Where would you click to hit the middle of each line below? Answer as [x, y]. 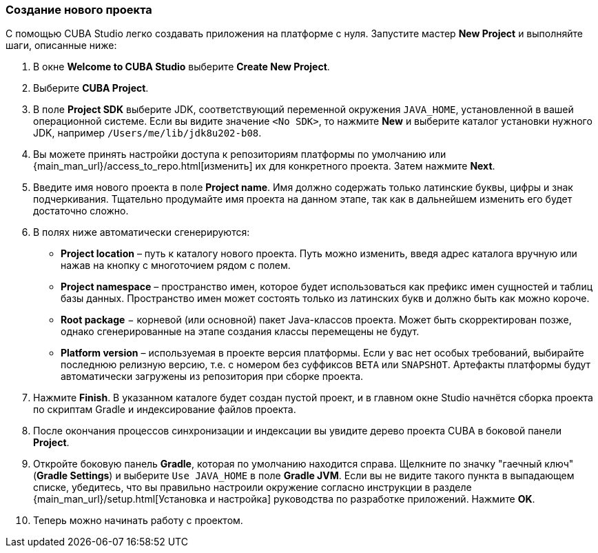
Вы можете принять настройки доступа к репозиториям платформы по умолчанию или [240, 154]
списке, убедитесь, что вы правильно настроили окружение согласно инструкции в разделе [252, 487]
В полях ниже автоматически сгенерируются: [142, 232]
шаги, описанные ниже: [61, 46]
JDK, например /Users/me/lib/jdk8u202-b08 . [147, 133]
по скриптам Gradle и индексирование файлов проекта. [165, 410]
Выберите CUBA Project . [91, 88]
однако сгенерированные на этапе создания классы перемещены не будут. [240, 332]
